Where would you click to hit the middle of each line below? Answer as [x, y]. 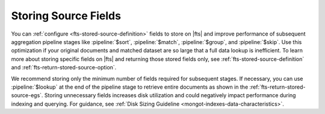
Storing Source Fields [66, 16]
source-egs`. [27, 95]
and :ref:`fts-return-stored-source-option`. [64, 68]
